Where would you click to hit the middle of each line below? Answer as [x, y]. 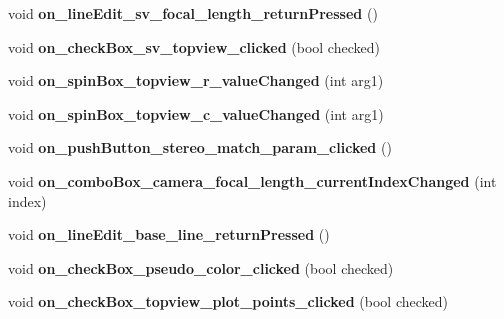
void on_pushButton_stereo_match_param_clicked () [200, 147]
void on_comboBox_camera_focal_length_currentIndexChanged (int [252, 180]
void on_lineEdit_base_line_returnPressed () [169, 234]
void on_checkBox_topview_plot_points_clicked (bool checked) [228, 301]
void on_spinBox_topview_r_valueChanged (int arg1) [196, 80]
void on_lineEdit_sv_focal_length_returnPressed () [193, 13]
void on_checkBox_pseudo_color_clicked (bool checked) [201, 267]
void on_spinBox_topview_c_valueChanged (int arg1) [196, 113]
